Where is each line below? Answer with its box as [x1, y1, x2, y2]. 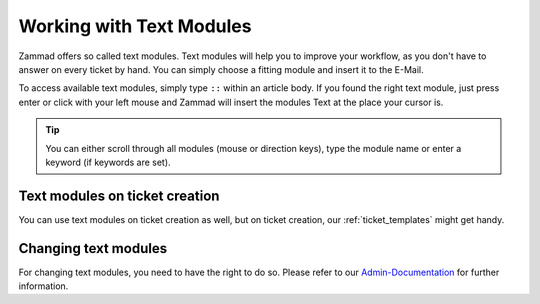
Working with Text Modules [18, 15, 252, 37]
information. [18, 280, 69, 292]
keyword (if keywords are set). [45, 156, 171, 168]
